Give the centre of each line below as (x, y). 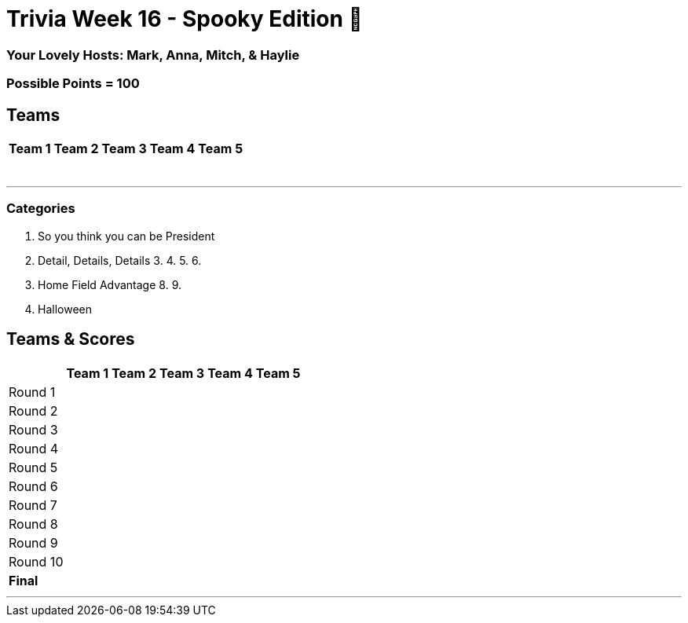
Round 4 (34, 448)
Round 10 (36, 561)
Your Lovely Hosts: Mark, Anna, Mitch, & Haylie (153, 55)
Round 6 (33, 486)
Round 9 (33, 542)
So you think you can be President (126, 236)
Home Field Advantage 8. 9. (110, 284)
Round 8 (33, 524)
